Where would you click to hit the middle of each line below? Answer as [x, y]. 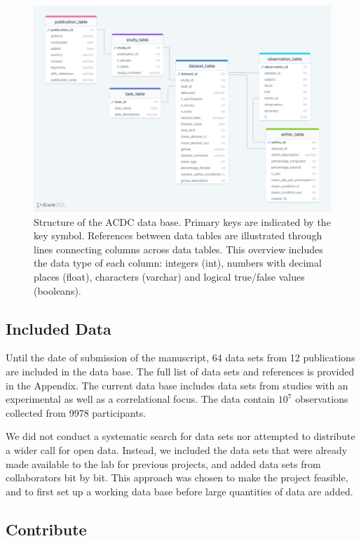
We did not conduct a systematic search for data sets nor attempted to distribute [180, 436]
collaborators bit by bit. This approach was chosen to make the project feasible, [177, 477]
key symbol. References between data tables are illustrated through [178, 235]
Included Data [59, 328]
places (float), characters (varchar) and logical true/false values [169, 276]
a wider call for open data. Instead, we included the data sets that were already [177, 449]
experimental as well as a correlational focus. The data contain [141, 399]
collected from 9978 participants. [76, 412]
